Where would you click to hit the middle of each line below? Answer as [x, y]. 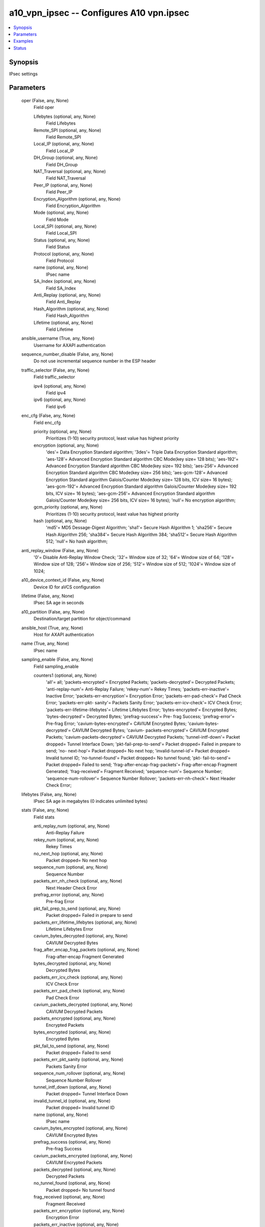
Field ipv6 [56, 406]
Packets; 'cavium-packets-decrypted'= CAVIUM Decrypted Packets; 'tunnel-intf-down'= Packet [143, 737]
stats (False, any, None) [45, 810]
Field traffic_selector [54, 377]
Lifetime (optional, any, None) [63, 322]
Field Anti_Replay [63, 302]
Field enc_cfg [47, 423]
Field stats [44, 817]
